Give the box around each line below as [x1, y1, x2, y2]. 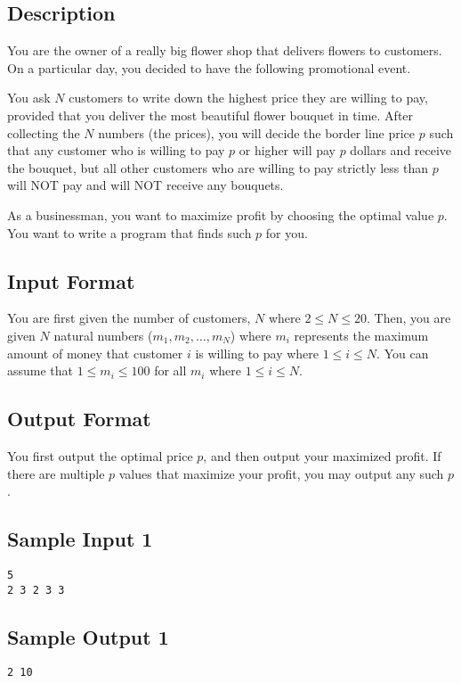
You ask [7, 88, 51, 107]
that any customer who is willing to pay [7, 141, 225, 160]
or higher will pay [239, 141, 336, 160]
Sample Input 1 [7, 525, 153, 553]
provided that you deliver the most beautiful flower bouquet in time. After [7, 105, 414, 124]
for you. [265, 223, 308, 242]
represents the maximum [294, 325, 429, 344]
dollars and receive [350, 141, 452, 160]
